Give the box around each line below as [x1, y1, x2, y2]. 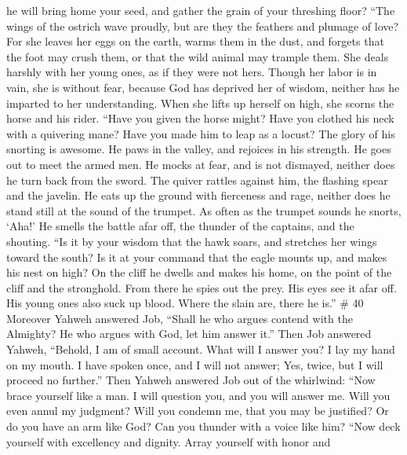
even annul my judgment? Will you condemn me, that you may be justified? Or [6, 402, 389, 419]
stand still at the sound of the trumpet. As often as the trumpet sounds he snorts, [6, 202, 402, 218]
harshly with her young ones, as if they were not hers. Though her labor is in [6, 64, 377, 80]
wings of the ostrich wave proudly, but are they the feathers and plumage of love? [6, 17, 399, 34]
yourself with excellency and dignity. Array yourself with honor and [6, 433, 331, 449]
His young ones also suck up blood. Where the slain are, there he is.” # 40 [6, 295, 364, 311]
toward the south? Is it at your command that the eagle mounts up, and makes [6, 248, 387, 265]
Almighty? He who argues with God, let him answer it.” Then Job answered [6, 325, 372, 342]
